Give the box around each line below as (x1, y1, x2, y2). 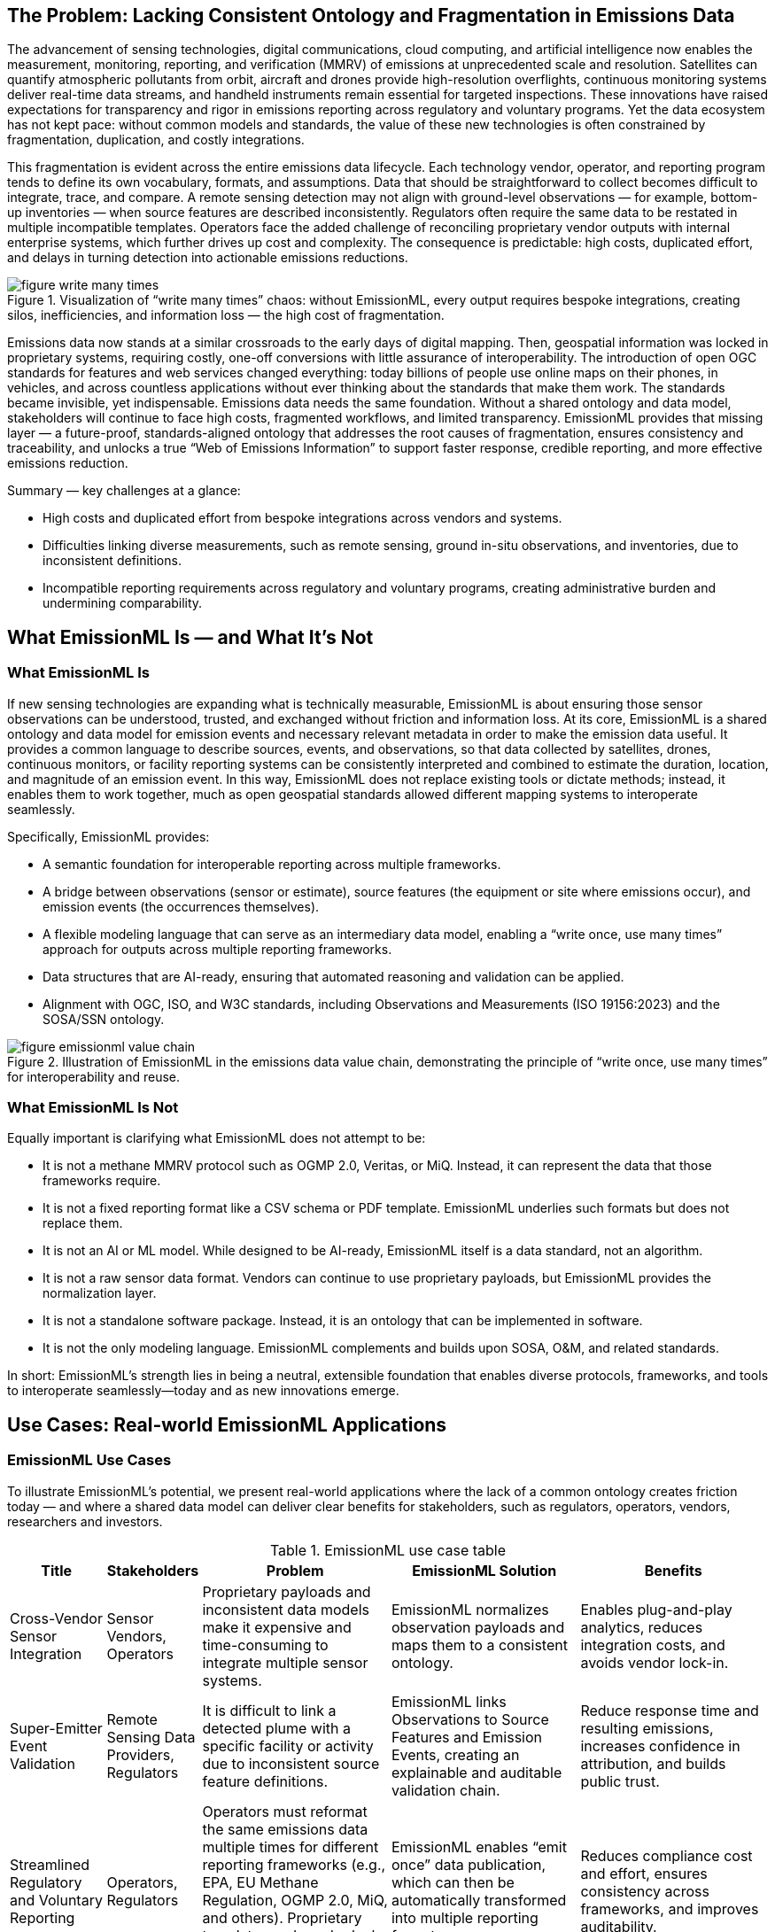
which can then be (391, 1873, 515, 1891)
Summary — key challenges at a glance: (7, 483, 241, 499)
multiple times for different (202, 1837, 379, 1856)
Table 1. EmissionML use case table (269, 1540, 507, 1559)
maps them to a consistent (391, 1635, 568, 1654)
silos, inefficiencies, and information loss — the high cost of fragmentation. (7, 307, 445, 323)
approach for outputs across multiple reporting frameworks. (43, 941, 392, 957)
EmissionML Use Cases (7, 1451, 172, 1470)
